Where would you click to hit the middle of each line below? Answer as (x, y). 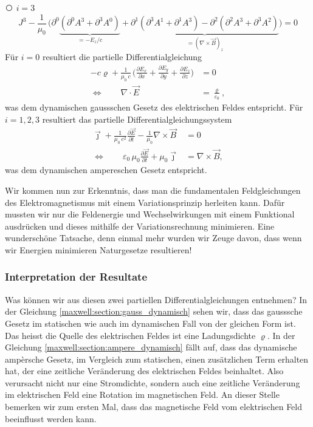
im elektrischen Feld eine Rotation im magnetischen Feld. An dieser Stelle (142, 395)
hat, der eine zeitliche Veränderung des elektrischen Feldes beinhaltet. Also (144, 371)
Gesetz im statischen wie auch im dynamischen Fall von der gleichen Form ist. (150, 323)
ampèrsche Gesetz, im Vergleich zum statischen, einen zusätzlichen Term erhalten (157, 359)
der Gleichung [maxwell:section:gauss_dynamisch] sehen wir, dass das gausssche (154, 311)
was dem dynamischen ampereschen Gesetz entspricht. (106, 170)
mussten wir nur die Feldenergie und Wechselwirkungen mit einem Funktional (150, 214)
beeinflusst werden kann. (51, 418)
